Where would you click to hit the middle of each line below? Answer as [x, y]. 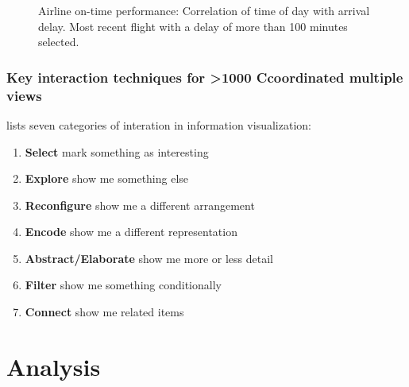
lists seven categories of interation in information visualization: [159, 124]
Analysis [54, 366]
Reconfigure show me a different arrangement [140, 205]
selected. [59, 42]
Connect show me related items [104, 312]
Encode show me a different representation [131, 232]
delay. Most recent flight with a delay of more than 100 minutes [193, 26]
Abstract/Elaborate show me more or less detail [149, 258]
